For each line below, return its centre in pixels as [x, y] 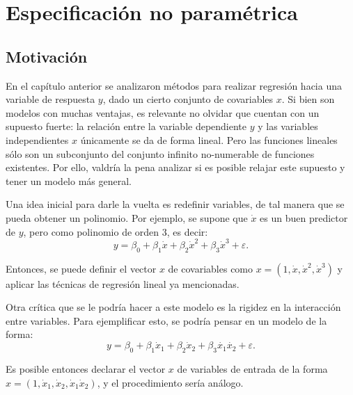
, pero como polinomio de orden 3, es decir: [116, 231]
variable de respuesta [50, 99]
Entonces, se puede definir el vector [81, 268]
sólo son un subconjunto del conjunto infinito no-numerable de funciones [160, 153]
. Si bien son [308, 99]
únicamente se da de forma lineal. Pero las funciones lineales [209, 139]
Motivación [47, 56]
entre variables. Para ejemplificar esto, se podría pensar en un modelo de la [166, 320]
